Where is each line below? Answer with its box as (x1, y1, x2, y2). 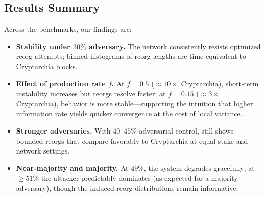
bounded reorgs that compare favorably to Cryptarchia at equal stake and (16, 135, 248, 146)
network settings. (16, 145, 69, 156)
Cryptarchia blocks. (16, 60, 78, 71)
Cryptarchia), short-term (181, 78, 259, 89)
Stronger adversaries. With (16, 125, 111, 136)
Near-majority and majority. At (16, 162, 129, 173)
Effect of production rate (16, 78, 106, 89)
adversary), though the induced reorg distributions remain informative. (16, 182, 238, 193)
